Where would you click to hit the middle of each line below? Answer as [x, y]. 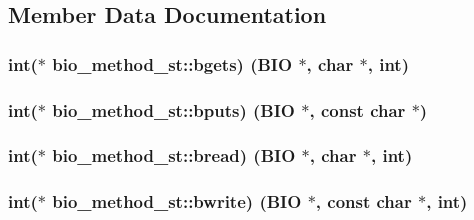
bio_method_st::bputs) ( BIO [174, 109]
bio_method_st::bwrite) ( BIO [177, 201]
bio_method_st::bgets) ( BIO [172, 63]
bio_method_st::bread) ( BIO [174, 155]
